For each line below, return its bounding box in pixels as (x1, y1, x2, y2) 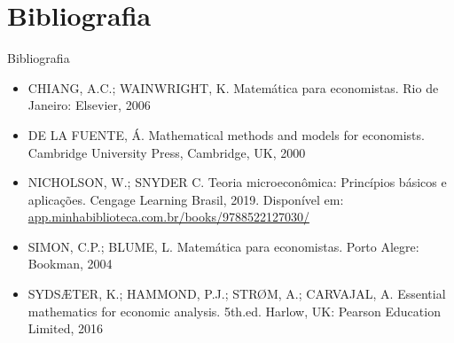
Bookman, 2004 (27, 254, 113, 273)
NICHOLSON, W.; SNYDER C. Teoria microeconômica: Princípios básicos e (27, 173, 447, 191)
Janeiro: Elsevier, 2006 (27, 96, 151, 114)
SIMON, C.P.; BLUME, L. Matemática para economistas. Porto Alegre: (27, 237, 419, 255)
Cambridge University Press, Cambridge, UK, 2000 (27, 143, 306, 161)
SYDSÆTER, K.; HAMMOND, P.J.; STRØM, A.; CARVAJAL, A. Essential (27, 285, 446, 303)
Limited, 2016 (27, 319, 103, 338)
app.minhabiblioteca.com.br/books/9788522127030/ (27, 207, 309, 226)
